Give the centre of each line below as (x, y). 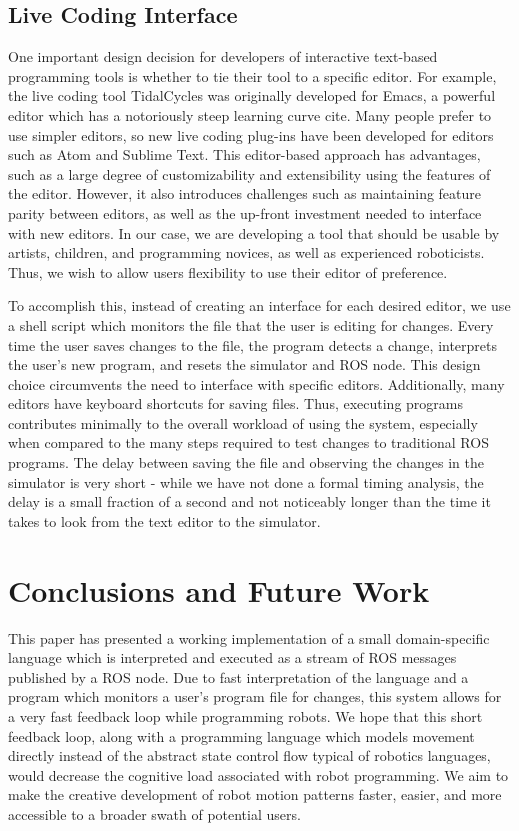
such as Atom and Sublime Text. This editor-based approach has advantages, (244, 154)
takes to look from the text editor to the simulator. (164, 520)
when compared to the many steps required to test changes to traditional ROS (248, 442)
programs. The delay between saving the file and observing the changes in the (246, 462)
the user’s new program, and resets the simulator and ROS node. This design (244, 364)
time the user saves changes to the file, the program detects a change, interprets (253, 344)
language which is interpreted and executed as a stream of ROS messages (232, 657)
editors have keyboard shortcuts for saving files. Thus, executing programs (235, 403)
